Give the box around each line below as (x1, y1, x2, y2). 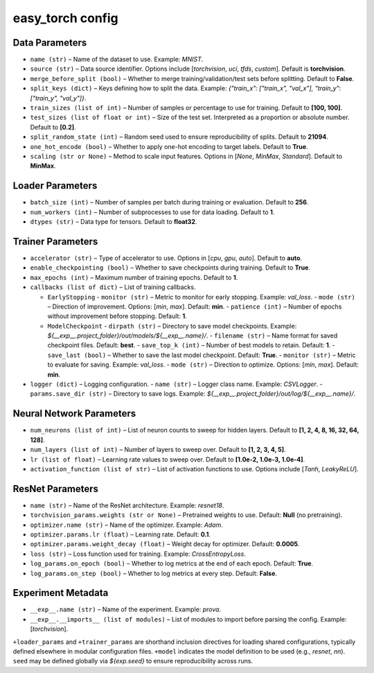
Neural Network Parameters (12, 408, 136, 419)
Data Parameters (12, 37, 87, 49)
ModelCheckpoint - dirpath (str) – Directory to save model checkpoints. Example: (47, 322, 297, 330)
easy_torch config (12, 10, 119, 26)
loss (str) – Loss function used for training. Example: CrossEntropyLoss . (30, 550, 246, 558)
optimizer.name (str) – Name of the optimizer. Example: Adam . (30, 521, 223, 529)
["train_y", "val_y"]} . (30, 94, 87, 102)
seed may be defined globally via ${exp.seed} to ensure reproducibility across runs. (12, 657, 253, 665)
